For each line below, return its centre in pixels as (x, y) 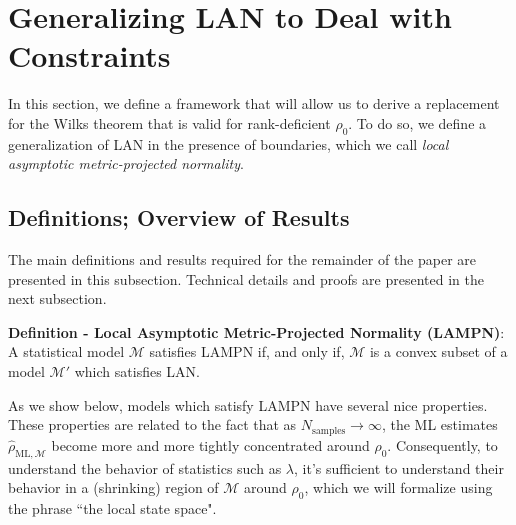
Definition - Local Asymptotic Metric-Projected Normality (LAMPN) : (256, 331)
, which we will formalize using (398, 487)
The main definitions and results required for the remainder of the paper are (242, 259)
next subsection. (57, 298)
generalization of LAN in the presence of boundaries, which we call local (228, 143)
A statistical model (66, 351)
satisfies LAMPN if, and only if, (247, 351)
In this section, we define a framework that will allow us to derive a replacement (254, 103)
